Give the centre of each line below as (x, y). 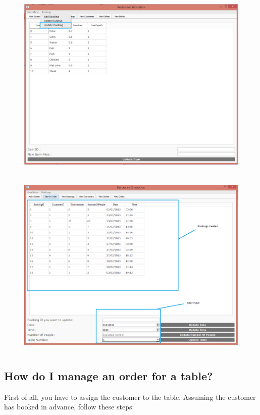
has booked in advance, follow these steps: (69, 407)
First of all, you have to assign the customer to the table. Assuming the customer (130, 397)
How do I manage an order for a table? (109, 375)
